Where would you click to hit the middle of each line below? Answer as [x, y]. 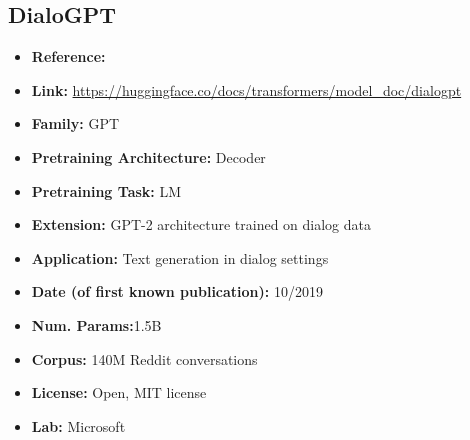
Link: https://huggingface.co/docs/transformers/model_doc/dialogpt [246, 89]
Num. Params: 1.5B [96, 324]
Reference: [68, 56]
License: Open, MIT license [119, 392]
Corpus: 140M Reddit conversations [144, 358]
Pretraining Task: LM [106, 190]
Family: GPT [75, 123]
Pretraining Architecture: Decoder [148, 156]
